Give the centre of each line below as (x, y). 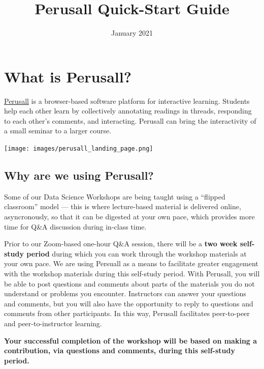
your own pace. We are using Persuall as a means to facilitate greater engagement (131, 263)
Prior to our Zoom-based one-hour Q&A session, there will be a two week (121, 244)
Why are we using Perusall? (79, 175)
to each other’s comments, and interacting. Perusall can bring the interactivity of (130, 120)
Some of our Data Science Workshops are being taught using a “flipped (115, 196)
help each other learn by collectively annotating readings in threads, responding (128, 111)
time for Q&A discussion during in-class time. (75, 226)
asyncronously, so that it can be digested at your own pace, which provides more (129, 217)
